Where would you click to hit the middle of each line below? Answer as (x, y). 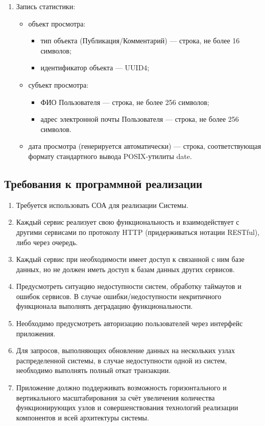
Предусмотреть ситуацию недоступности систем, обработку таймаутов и (129, 286)
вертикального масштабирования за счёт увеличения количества (115, 397)
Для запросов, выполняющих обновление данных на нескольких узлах (125, 350)
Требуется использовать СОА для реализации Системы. (102, 205)
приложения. (36, 333)
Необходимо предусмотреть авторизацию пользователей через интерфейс (129, 323)
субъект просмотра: (58, 84)
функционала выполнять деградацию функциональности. (104, 306)
